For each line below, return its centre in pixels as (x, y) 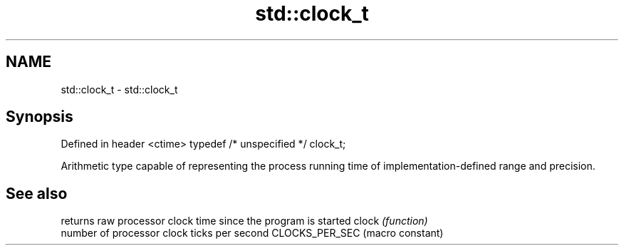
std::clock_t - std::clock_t (119, 89)
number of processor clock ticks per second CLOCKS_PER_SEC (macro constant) (252, 233)
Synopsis (40, 117)
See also (37, 193)
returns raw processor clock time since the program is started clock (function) (244, 221)
